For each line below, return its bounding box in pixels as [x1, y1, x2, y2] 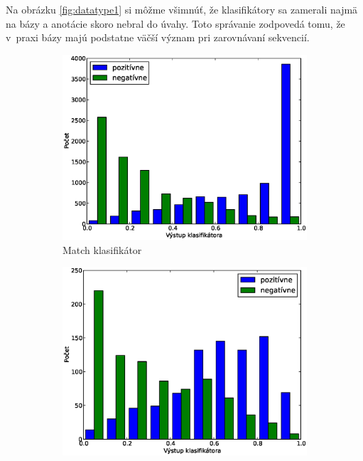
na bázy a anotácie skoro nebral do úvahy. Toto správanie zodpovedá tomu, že [6, 16, 345, 31]
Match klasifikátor [63, 242, 142, 257]
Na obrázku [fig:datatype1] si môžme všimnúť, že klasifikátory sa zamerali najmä [6, 2, 358, 16]
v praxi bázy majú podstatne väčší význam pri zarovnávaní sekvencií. [6, 30, 310, 45]
